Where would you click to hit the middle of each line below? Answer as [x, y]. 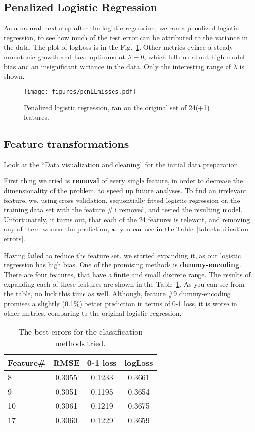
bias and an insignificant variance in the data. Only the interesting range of [117, 66]
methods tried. [80, 343]
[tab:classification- [223, 229]
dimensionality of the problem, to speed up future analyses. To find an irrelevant [126, 190]
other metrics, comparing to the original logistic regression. [93, 313]
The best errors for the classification [81, 331]
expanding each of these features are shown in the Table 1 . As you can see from [124, 284]
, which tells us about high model [194, 56]
